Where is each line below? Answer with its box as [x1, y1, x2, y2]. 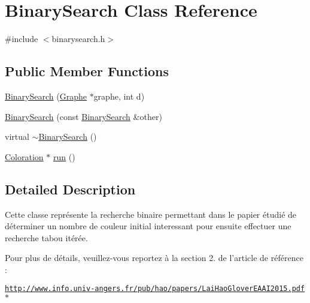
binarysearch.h [51, 32, 105, 45]
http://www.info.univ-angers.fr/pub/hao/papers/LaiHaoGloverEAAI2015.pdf [5, 284, 305, 293]
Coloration [5, 150, 44, 163]
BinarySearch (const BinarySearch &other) [5, 110, 162, 122]
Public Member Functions [5, 62, 169, 80]
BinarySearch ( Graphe [5, 89, 87, 102]
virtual [5, 130, 29, 143]
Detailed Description [5, 179, 136, 198]
